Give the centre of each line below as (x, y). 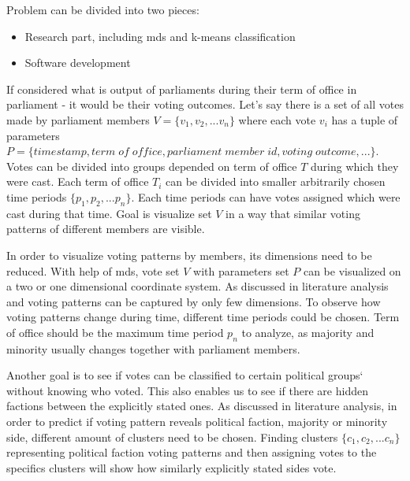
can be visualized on (352, 270)
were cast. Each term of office (78, 181)
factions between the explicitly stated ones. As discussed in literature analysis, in (202, 406)
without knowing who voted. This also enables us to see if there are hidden (187, 390)
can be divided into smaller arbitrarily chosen (276, 181)
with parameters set (241, 270)
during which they (355, 166)
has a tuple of (365, 119)
